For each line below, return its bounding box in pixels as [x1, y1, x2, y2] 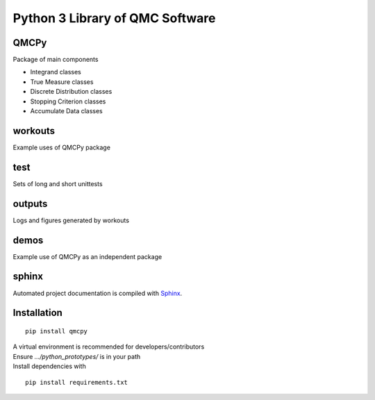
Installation [12, 307, 62, 319]
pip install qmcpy [25, 327, 88, 335]
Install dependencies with [12, 362, 86, 371]
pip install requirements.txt [25, 378, 128, 386]
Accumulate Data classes [30, 107, 103, 115]
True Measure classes [30, 77, 94, 86]
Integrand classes [30, 68, 81, 76]
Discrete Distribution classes [30, 87, 112, 96]
